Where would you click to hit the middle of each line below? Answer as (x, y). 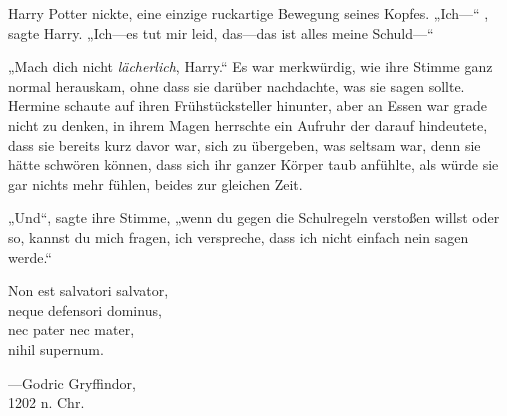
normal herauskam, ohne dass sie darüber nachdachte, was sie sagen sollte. (236, 85)
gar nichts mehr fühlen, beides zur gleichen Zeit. (155, 183)
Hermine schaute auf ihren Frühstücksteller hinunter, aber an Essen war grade (248, 105)
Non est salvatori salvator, (88, 290)
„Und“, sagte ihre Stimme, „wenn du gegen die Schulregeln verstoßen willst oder (254, 217)
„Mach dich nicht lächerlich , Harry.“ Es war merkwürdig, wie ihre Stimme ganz (250, 66)
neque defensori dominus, (85, 309)
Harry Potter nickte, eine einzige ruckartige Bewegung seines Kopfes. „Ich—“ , (248, 13)
